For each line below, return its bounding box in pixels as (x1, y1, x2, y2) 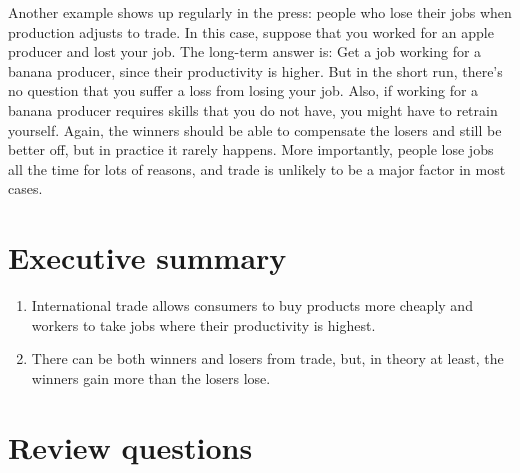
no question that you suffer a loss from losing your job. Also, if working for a (8, 80, 479, 101)
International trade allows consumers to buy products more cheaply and (31, 295, 473, 316)
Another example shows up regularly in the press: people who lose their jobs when (8, 2, 512, 22)
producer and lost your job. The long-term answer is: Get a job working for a (8, 41, 482, 62)
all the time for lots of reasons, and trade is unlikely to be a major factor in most (8, 158, 506, 179)
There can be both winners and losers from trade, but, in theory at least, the (31, 348, 504, 369)
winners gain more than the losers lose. (31, 367, 271, 388)
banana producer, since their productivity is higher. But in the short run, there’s (8, 60, 503, 81)
